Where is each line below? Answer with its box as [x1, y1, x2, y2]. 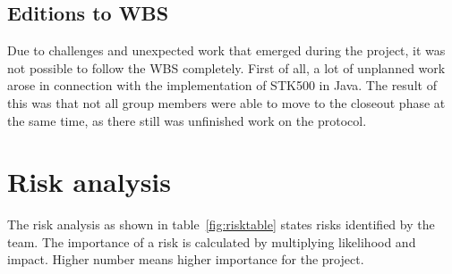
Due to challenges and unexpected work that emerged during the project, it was [7, 41, 446, 60]
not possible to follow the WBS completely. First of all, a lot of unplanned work [7, 58, 446, 77]
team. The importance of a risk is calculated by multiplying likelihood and [7, 232, 416, 251]
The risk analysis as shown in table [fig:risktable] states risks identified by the [7, 215, 435, 234]
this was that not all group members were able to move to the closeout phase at [7, 93, 446, 112]
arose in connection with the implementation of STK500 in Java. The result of [7, 76, 437, 95]
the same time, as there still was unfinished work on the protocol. [7, 111, 367, 129]
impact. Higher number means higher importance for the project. [7, 250, 364, 269]
